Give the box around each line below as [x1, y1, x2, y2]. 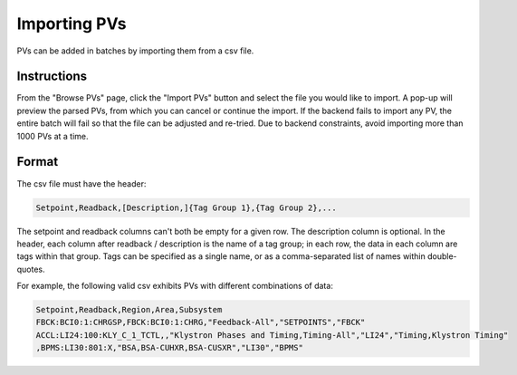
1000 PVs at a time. [16, 130, 90, 141]
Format [16, 154, 59, 169]
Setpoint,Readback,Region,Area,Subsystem [35, 304, 223, 315]
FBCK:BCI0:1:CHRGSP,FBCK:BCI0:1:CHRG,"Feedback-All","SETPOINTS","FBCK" [35, 317, 366, 328]
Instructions [16, 69, 88, 84]
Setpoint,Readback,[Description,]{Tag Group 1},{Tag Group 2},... [35, 202, 337, 213]
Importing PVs [16, 14, 127, 34]
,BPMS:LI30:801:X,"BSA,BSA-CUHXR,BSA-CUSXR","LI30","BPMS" [35, 342, 303, 353]
